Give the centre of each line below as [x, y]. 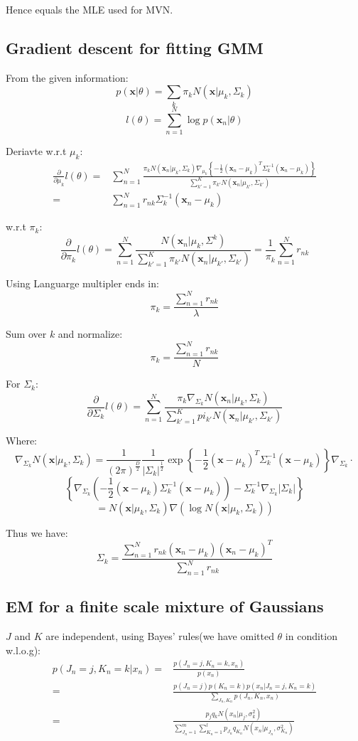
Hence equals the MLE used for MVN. [89, 9]
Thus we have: [37, 532]
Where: [21, 441]
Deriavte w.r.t [36, 150]
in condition [311, 636]
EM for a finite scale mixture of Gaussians [165, 606]
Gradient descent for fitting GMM [135, 47]
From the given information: [67, 77]
